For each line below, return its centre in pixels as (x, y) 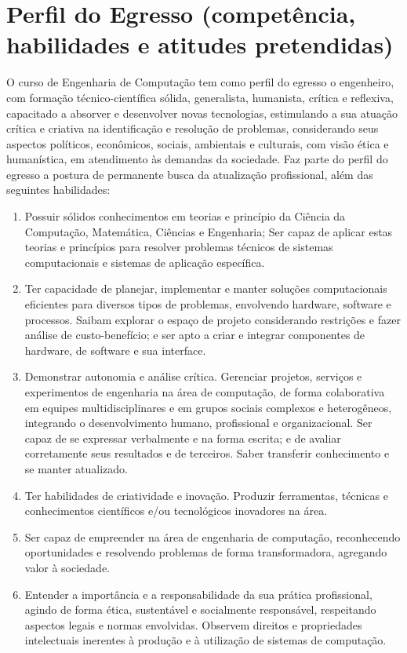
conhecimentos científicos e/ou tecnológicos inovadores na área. (176, 511)
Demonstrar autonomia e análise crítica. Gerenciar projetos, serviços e (193, 376)
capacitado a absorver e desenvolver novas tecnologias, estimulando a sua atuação (202, 113)
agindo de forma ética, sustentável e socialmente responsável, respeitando (200, 609)
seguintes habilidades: (58, 190)
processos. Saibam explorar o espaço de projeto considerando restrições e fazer (213, 319)
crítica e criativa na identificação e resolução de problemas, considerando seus (193, 128)
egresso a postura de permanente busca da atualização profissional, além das (190, 174)
